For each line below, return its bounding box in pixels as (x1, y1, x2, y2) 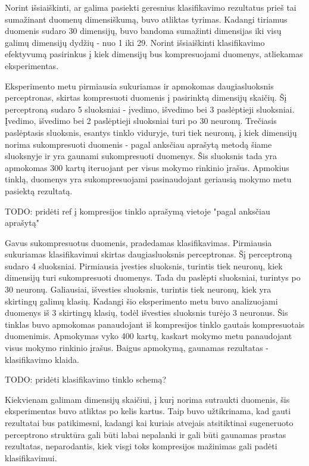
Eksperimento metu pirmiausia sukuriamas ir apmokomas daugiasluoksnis (5, 79, 274, 92)
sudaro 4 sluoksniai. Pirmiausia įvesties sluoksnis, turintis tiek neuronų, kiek (5, 259, 283, 272)
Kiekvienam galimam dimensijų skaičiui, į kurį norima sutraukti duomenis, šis (5, 393, 290, 405)
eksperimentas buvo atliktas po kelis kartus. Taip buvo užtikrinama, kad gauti (5, 405, 291, 417)
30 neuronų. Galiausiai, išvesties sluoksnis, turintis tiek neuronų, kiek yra (5, 283, 271, 296)
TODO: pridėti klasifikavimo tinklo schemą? (5, 373, 167, 386)
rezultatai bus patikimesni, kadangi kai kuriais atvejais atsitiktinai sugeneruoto (5, 417, 294, 428)
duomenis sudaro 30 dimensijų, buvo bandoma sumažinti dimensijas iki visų (5, 24, 282, 37)
